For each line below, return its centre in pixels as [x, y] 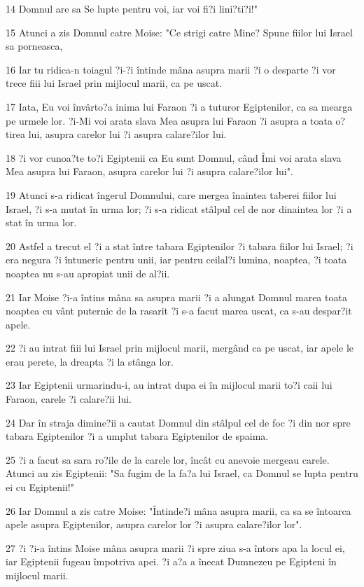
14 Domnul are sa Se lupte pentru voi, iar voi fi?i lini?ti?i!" [132, 8]
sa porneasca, [34, 46]
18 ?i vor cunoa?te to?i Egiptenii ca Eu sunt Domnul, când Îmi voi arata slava [174, 157]
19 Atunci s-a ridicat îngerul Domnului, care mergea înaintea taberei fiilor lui [171, 194]
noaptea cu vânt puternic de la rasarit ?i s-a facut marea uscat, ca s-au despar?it [179, 311]
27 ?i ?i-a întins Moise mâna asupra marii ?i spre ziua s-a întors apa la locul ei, [175, 547]
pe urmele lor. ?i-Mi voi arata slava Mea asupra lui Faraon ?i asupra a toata [169, 120]
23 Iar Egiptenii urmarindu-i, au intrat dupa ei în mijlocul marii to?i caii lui [169, 385]
